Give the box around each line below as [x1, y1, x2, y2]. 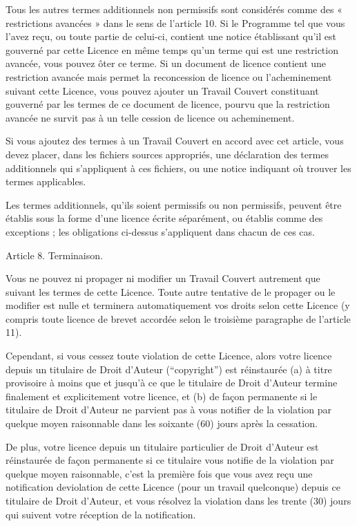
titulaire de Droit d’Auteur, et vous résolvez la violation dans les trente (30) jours [6, 494, 351, 507]
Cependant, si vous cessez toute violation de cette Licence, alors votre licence [6, 348, 332, 363]
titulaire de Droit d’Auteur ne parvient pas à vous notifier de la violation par [6, 402, 331, 417]
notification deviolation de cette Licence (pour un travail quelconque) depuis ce [6, 480, 340, 494]
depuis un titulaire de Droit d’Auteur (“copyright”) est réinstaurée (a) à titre [6, 361, 332, 376]
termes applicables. [6, 174, 86, 189]
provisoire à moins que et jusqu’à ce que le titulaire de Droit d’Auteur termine [6, 375, 338, 390]
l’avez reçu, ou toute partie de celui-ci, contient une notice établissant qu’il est [6, 29, 336, 44]
